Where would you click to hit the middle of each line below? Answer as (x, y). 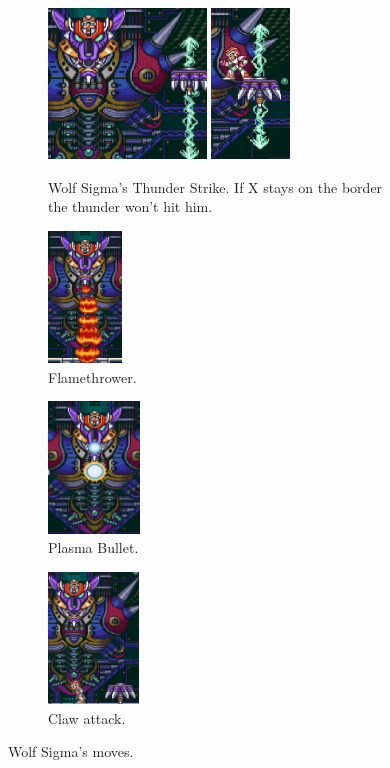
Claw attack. (87, 717)
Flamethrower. (92, 376)
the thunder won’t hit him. (130, 206)
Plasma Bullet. (93, 547)
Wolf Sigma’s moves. (71, 751)
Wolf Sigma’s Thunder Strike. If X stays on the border (215, 186)
